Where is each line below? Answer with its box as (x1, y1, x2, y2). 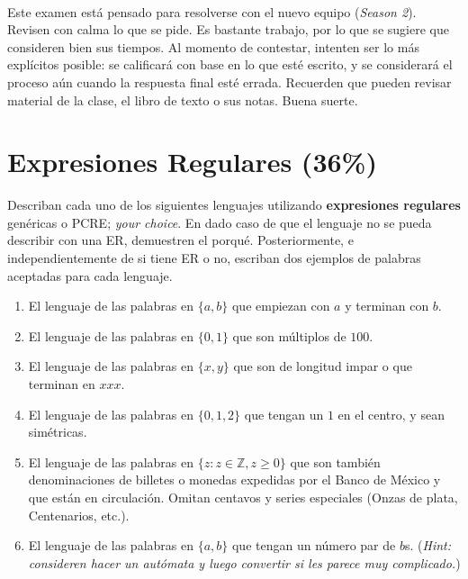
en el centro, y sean (337, 404, 445, 423)
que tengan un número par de (231, 536, 396, 555)
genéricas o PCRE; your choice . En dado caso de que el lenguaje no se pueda (7, 213, 432, 231)
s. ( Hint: (404, 536, 451, 555)
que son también (290, 452, 381, 471)
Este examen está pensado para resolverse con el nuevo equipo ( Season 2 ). (7, 2, 417, 21)
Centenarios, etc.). (28, 505, 130, 524)
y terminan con (345, 296, 429, 315)
